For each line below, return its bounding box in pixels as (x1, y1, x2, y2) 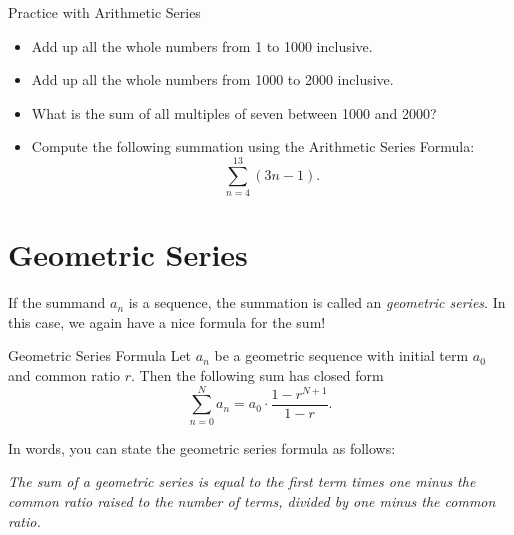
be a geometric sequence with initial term (214, 345, 469, 366)
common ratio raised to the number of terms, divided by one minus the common (8, 490, 496, 511)
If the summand (8, 292, 106, 313)
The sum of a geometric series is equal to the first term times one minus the (8, 471, 476, 492)
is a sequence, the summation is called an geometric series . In (128, 292, 506, 313)
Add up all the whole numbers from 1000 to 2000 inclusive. (31, 69, 394, 90)
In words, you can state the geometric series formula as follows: (8, 437, 396, 458)
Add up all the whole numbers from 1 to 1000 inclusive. (31, 35, 373, 56)
